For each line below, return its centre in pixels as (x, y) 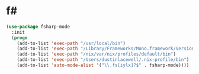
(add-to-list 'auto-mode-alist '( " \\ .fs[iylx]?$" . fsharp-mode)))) (103, 65)
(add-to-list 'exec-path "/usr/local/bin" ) (71, 43)
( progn (20, 38)
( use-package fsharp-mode (38, 27)
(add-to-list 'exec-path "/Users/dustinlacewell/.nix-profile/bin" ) (103, 60)
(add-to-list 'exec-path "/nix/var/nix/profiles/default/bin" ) (97, 54)
